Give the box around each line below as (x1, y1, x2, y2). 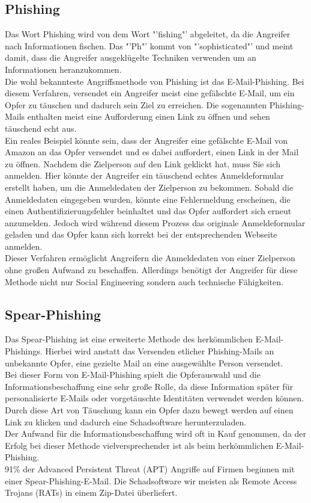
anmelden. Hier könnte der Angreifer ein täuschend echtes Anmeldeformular (5, 169, 284, 182)
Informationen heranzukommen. (5, 63, 122, 75)
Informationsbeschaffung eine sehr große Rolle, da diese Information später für (5, 380, 293, 392)
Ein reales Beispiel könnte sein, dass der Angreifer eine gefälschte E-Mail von (5, 134, 288, 146)
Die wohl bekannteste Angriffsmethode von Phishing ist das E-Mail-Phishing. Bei (5, 75, 304, 87)
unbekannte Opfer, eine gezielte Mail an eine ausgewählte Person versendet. (5, 356, 283, 369)
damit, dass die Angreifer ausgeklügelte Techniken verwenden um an (5, 51, 256, 64)
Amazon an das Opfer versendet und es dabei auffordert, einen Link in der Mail (5, 146, 299, 158)
